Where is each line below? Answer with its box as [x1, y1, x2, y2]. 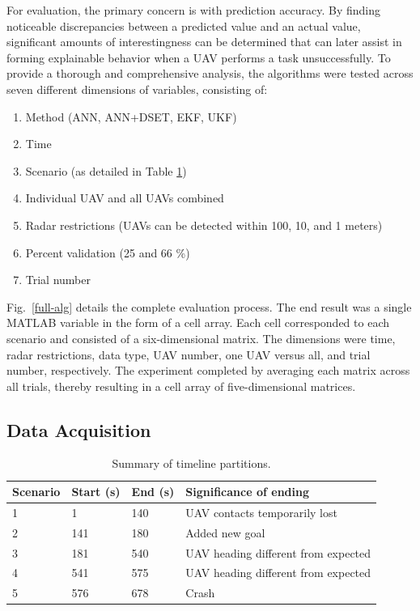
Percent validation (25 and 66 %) [25, 244, 190, 261]
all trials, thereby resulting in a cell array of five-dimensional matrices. [6, 377, 356, 394]
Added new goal [185, 524, 265, 541]
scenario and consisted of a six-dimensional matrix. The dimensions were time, [6, 329, 396, 346]
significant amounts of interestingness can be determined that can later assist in [6, 33, 402, 50]
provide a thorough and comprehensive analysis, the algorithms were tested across [6, 65, 414, 82]
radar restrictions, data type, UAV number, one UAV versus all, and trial [6, 346, 371, 363]
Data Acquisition [6, 417, 151, 442]
